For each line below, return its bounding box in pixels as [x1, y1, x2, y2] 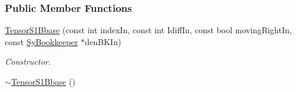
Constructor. [5, 55, 51, 68]
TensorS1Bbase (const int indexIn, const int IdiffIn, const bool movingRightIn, [5, 24, 292, 36]
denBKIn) [85, 35, 121, 47]
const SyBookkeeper [5, 35, 78, 47]
